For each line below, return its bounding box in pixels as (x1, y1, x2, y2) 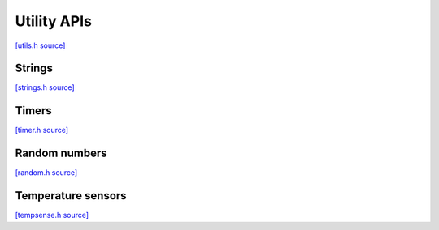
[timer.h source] (15, 126, 69, 135)
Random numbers (15, 147, 107, 160)
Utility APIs (15, 12, 93, 30)
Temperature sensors (15, 189, 127, 202)
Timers (15, 104, 52, 117)
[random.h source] (15, 168, 78, 177)
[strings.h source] (15, 83, 75, 92)
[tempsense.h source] (15, 211, 89, 220)
